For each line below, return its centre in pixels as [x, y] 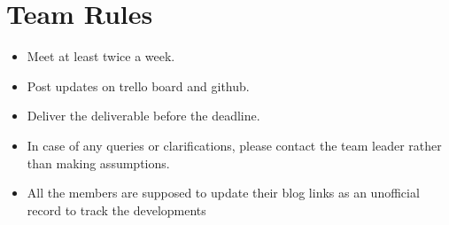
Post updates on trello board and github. [138, 85]
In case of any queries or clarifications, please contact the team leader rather [234, 145]
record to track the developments [116, 209]
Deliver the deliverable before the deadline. [143, 116]
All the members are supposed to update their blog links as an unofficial [223, 193]
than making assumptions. [98, 163]
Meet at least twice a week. [101, 56]
